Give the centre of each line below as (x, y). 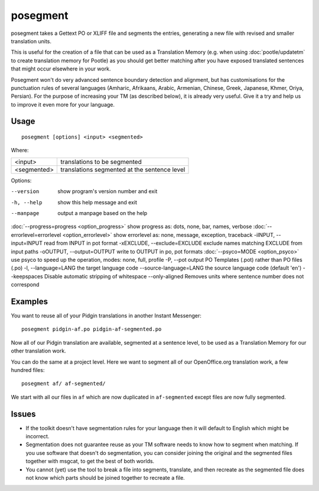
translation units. (31, 41)
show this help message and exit (97, 202)
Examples (30, 301)
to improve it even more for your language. (63, 104)
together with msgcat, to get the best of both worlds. (90, 461)
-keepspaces (27, 276)
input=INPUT (27, 243)
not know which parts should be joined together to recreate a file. (105, 478)
